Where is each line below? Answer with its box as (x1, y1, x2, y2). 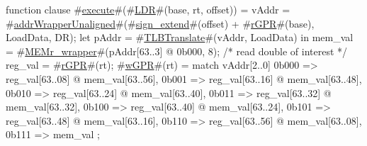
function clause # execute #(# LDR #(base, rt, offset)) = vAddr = (6, 2, 290, 16)
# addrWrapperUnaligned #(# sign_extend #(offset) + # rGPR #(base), (6, 16, 315, 30)
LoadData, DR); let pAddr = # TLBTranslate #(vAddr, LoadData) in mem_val (6, 30, 354, 45)
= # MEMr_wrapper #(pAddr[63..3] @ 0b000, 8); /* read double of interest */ (6, 43, 348, 58)
